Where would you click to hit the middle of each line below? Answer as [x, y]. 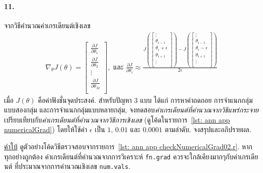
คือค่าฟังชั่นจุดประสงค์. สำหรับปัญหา [85, 100]
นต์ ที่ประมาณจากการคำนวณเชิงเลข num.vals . [67, 166]
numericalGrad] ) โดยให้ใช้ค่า [46, 129]
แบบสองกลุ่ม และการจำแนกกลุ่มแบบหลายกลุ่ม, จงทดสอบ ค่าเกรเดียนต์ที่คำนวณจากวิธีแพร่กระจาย [131, 110]
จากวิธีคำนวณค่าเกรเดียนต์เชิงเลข [47, 25]
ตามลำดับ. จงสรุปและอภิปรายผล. [208, 129]
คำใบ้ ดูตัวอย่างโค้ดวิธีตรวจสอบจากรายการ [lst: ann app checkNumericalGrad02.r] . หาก [128, 146]
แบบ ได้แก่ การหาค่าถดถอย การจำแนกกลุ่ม [196, 100]
